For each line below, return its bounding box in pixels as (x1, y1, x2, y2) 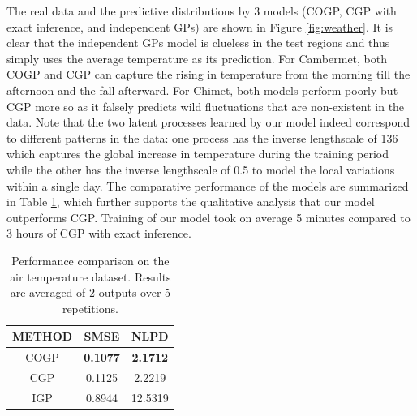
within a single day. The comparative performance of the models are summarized (6, 177, 409, 194)
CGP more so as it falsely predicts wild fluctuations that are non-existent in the (6, 97, 405, 114)
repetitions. (62, 299, 118, 316)
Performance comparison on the (11, 251, 170, 268)
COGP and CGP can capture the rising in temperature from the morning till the (6, 66, 411, 83)
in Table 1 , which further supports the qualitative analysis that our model (6, 193, 375, 210)
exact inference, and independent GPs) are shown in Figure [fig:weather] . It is (6, 18, 393, 35)
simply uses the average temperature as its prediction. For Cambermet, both (6, 49, 388, 66)
